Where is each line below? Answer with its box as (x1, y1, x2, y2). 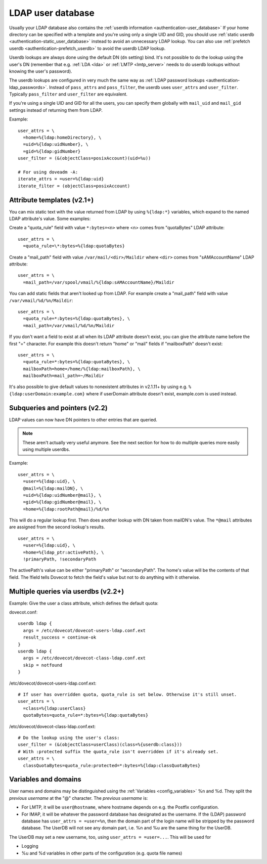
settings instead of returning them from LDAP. (9, 107, 103, 113)
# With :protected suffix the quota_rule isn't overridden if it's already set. (18, 749, 219, 754)
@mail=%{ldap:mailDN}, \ (23, 485, 84, 491)
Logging (21, 843, 39, 849)
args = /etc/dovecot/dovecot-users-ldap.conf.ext (23, 628, 146, 633)
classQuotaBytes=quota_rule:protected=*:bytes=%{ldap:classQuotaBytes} (23, 763, 201, 768)
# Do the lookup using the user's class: (18, 734, 120, 740)
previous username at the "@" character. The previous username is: (9, 795, 148, 801)
